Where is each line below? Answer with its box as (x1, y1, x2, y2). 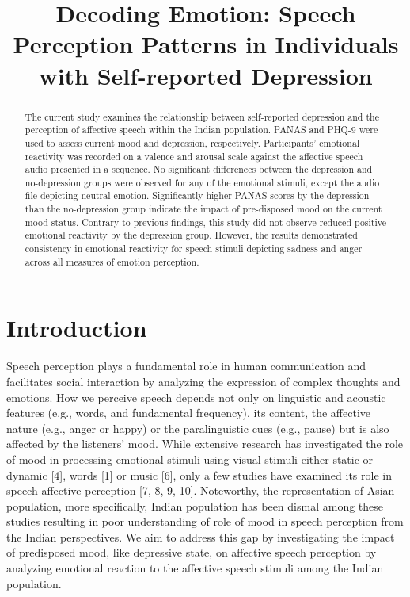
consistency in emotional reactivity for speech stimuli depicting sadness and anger (25, 242, 363, 255)
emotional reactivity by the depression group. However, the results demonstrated (25, 228, 358, 242)
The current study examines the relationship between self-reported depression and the (25, 109, 379, 123)
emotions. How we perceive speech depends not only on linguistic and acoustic (6, 388, 386, 405)
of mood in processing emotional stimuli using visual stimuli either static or (6, 450, 374, 467)
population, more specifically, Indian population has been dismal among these (6, 497, 384, 514)
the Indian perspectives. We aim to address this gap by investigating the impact (6, 528, 395, 545)
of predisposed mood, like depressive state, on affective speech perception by (6, 544, 377, 561)
